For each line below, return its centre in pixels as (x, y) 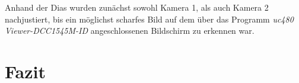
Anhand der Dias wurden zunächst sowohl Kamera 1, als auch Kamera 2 (137, 7)
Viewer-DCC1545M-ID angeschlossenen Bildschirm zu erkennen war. (130, 31)
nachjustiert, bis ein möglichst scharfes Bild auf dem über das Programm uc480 (149, 19)
